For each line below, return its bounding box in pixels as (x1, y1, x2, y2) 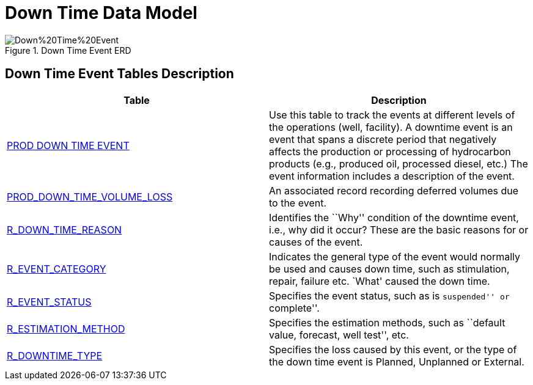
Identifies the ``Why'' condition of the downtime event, (269, 211, 519, 224)
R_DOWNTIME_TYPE (7, 349, 103, 362)
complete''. (269, 301, 320, 314)
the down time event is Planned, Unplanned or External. (269, 355, 524, 368)
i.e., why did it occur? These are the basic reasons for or (269, 223, 529, 236)
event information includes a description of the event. (269, 169, 515, 182)
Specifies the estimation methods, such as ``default (269, 316, 505, 329)
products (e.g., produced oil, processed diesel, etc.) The (269, 157, 528, 170)
